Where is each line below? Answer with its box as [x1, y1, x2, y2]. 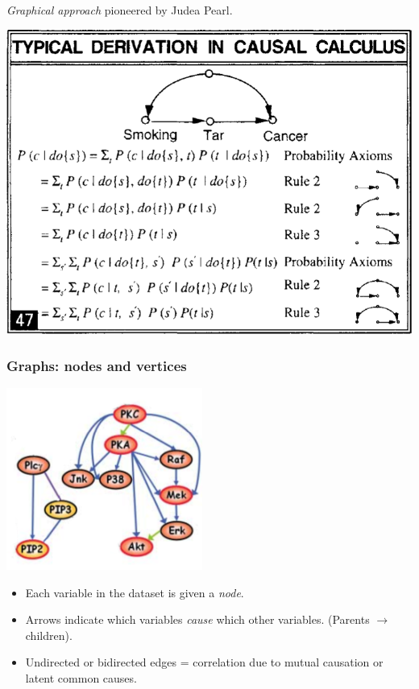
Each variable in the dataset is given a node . [25, 584, 244, 600]
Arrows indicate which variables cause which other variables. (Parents [25, 611, 370, 628]
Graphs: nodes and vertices [6, 355, 187, 375]
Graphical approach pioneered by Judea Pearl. [6, 2, 233, 18]
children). [25, 626, 73, 643]
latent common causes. [25, 670, 137, 687]
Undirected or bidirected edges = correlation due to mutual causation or [25, 654, 384, 670]
